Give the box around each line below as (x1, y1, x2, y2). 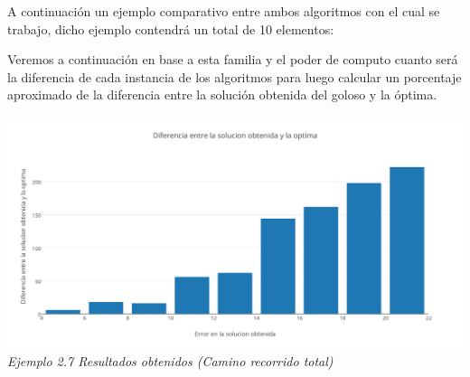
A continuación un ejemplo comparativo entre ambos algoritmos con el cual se (7, 2, 440, 20)
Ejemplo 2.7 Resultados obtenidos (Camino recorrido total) (7, 351, 334, 370)
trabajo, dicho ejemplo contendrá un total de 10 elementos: (7, 19, 334, 38)
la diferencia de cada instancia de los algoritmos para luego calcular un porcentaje (7, 67, 462, 86)
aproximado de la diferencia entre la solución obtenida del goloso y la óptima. (7, 85, 437, 104)
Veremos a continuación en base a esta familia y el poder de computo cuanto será (7, 50, 458, 69)
